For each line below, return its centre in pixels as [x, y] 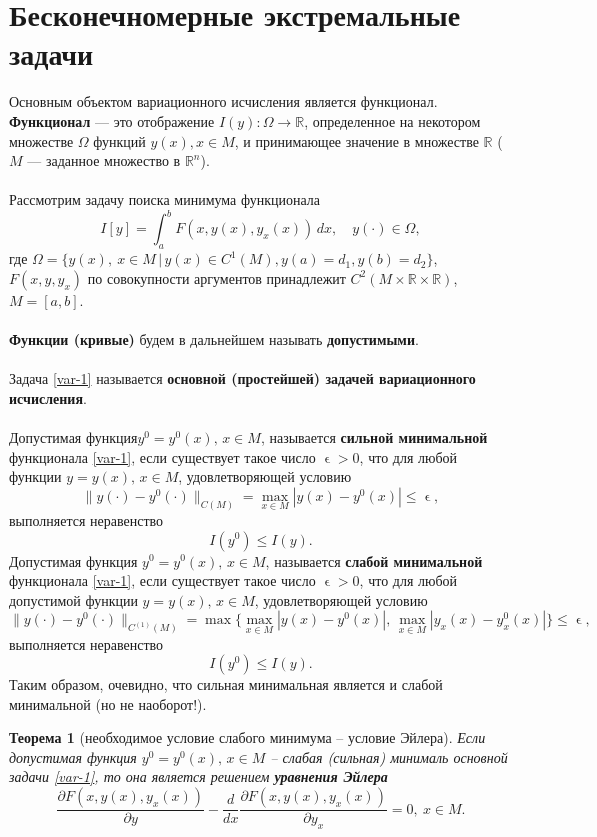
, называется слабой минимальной [374, 560]
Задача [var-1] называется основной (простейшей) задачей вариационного [242, 378]
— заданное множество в [104, 160]
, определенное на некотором [392, 120]
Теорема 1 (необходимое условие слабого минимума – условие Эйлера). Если [247, 737]
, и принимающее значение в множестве [356, 140]
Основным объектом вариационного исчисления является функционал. [223, 101]
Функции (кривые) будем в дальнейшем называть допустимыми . [214, 338]
